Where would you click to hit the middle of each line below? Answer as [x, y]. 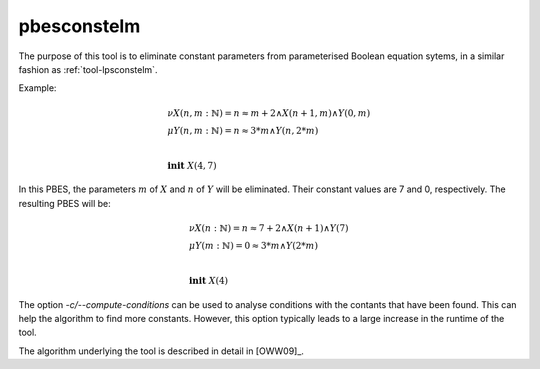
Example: [37, 88]
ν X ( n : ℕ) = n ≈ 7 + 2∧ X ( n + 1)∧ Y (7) [268, 228]
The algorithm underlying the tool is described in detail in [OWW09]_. [161, 351]
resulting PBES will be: [64, 203]
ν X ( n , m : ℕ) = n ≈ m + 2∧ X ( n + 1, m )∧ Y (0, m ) [268, 113]
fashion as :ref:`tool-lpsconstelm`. [88, 69]
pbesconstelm [79, 26]
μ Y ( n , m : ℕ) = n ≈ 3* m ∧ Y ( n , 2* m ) [242, 130]
